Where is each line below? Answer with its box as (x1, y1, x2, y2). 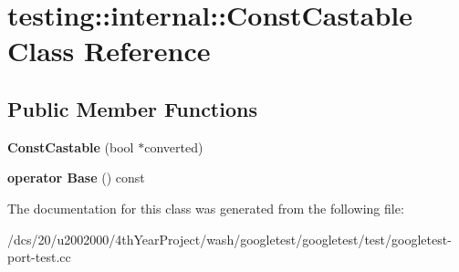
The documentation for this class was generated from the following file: (7, 198, 404, 217)
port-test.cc (7, 247, 71, 267)
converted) (144, 137, 203, 156)
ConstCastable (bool (7, 137, 134, 156)
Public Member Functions (7, 94, 257, 122)
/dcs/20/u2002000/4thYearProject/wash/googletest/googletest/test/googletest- (7, 229, 452, 248)
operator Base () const (7, 168, 145, 187)
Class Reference (7, 32, 211, 69)
